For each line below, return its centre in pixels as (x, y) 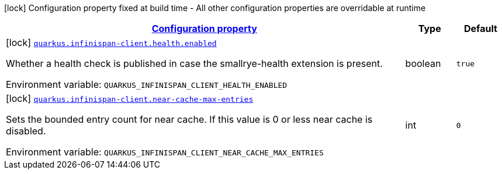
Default (480, 29)
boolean (423, 63)
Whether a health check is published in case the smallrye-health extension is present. (194, 63)
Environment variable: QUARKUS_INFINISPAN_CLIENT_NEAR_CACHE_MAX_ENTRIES (165, 152)
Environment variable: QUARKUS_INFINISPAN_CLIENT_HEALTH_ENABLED (147, 84)
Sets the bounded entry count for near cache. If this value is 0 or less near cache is (189, 119)
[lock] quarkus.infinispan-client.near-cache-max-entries (130, 98)
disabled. (26, 131)
